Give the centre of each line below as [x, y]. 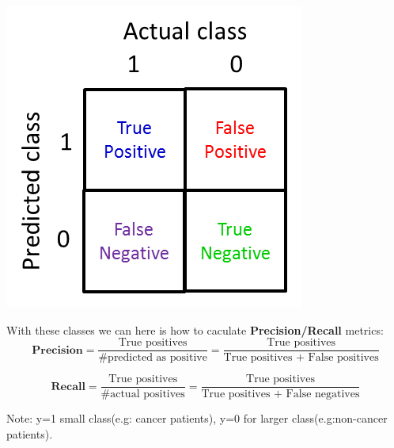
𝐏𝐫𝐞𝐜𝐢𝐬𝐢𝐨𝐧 [57, 350]
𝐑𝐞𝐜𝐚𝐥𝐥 [68, 387]
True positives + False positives [301, 358]
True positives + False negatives [280, 394]
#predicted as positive [153, 358]
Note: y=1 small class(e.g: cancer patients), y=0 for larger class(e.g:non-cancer [197, 418]
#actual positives [143, 394]
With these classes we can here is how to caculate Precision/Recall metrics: [195, 329]
